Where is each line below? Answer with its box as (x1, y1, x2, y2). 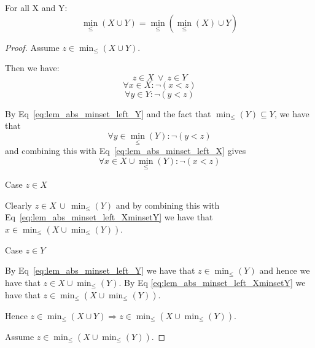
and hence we (259, 264, 310, 277)
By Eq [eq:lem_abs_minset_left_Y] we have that (5, 264, 195, 277)
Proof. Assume (5, 41, 60, 53)
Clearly (5, 198, 32, 211)
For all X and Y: (5, 1, 68, 14)
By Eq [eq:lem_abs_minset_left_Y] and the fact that (5, 107, 211, 120)
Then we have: (5, 61, 60, 74)
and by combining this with (115, 198, 220, 211)
